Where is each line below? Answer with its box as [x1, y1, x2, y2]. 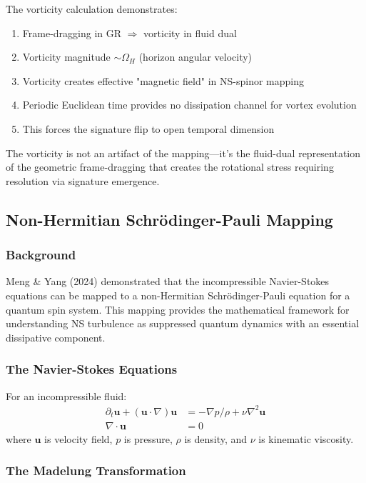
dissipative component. [6, 329, 106, 344]
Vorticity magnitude [22, 49, 111, 64]
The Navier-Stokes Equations [6, 360, 178, 378]
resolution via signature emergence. [6, 173, 160, 188]
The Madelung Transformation [6, 462, 186, 479]
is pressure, [123, 431, 173, 446]
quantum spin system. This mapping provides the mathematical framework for [6, 302, 350, 317]
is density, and [184, 431, 248, 446]
